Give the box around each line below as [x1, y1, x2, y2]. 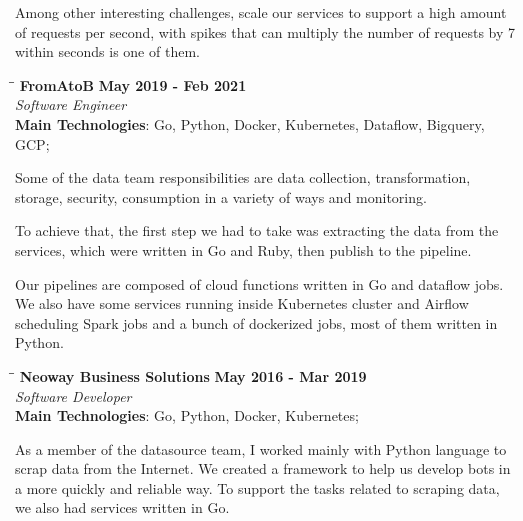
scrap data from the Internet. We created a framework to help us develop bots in [15, 458, 511, 479]
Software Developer [15, 385, 132, 406]
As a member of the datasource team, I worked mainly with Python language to [15, 438, 507, 459]
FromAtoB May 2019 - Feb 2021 [19, 74, 247, 95]
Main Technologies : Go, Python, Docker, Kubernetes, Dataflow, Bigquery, [15, 113, 485, 134]
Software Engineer [15, 94, 127, 115]
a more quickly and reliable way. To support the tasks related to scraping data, [15, 477, 500, 498]
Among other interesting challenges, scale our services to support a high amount [15, 2, 507, 22]
